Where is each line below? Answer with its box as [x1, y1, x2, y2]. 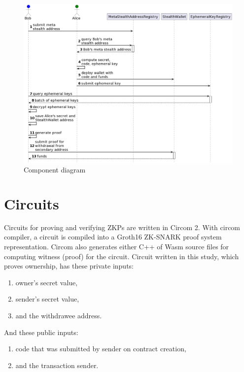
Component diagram [24, 165, 86, 175]
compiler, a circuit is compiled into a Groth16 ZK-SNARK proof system [4, 232, 222, 242]
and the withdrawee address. [15, 310, 102, 321]
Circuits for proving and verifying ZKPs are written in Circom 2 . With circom [4, 222, 241, 232]
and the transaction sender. [15, 360, 99, 370]
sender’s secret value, [15, 294, 79, 304]
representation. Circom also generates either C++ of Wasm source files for [4, 241, 229, 252]
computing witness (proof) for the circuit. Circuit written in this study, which [4, 251, 239, 261]
